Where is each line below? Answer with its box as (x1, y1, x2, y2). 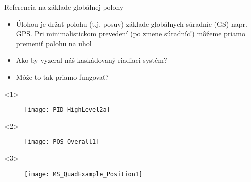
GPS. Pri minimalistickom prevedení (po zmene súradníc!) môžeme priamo (16, 28, 245, 39)
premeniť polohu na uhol (16, 38, 92, 48)
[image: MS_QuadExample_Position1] (24, 170, 143, 178)
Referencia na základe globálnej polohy (4, 2, 124, 12)
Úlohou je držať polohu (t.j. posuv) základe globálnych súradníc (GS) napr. (16, 18, 247, 29)
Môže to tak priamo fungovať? (16, 71, 109, 82)
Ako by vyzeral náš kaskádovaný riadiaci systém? (16, 55, 167, 65)
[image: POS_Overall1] (24, 138, 100, 146)
